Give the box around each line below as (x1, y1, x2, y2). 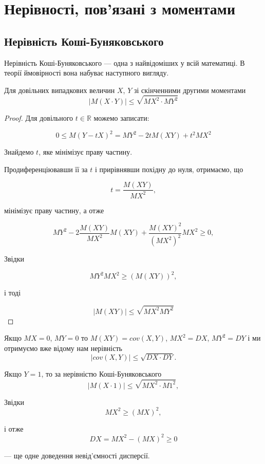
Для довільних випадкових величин (4, 84, 115, 95)
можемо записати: (93, 113, 149, 123)
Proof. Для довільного (4, 113, 73, 123)
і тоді (4, 287, 21, 298)
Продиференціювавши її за (4, 163, 88, 174)
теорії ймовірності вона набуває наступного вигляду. (4, 67, 169, 78)
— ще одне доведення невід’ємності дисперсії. (4, 450, 150, 460)
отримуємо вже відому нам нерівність (4, 342, 122, 353)
